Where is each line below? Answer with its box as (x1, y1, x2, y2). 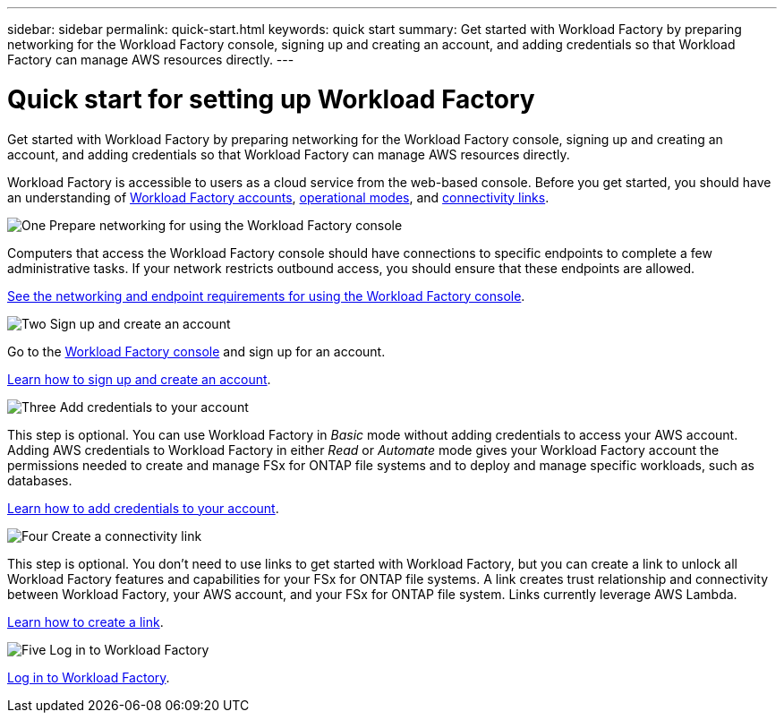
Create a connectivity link (51, 527, 202, 544)
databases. (7, 472, 72, 488)
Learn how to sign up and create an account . (7, 371, 271, 387)
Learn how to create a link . (7, 613, 164, 630)
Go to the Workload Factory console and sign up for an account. (7, 343, 386, 359)
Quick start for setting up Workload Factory (7, 83, 535, 115)
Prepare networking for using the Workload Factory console (49, 217, 403, 233)
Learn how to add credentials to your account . (7, 500, 279, 516)
